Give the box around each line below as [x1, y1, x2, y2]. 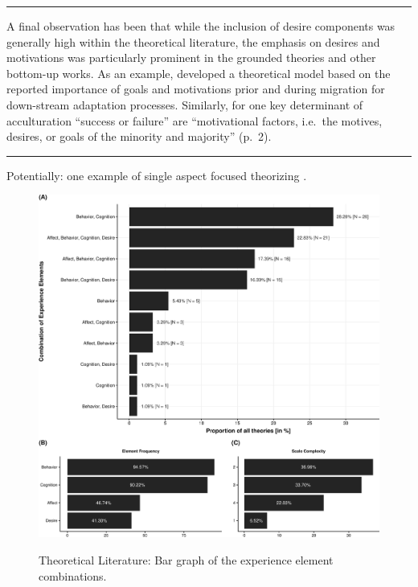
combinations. [39, 567, 107, 584]
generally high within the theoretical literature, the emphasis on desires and [6, 33, 380, 50]
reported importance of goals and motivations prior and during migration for [6, 80, 385, 97]
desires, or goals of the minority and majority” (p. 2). [6, 128, 272, 145]
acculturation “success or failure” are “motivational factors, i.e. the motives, [6, 112, 383, 129]
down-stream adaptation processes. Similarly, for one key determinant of [6, 96, 363, 113]
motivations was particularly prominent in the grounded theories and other [6, 49, 376, 66]
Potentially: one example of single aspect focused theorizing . [6, 166, 307, 183]
